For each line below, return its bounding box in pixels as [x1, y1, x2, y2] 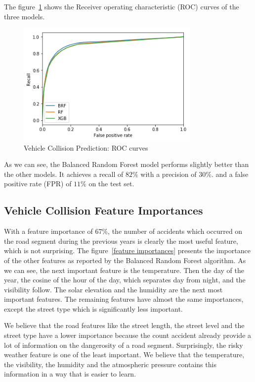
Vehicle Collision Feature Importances [4, 203, 203, 218]
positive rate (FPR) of [4, 178, 72, 189]
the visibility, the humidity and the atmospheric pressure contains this [4, 359, 216, 369]
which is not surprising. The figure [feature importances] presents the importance [4, 245, 251, 256]
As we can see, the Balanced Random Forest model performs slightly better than [4, 159, 249, 169]
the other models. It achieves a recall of [4, 168, 124, 179]
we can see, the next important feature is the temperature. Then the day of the [4, 265, 244, 275]
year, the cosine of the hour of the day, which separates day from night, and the [4, 274, 246, 285]
